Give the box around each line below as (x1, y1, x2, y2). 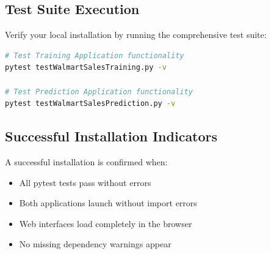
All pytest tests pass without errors (19, 176, 151, 189)
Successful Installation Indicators (5, 127, 218, 146)
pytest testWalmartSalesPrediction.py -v (5, 99, 176, 108)
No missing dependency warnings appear (19, 237, 172, 250)
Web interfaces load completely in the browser (19, 217, 192, 230)
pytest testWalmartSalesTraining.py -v (5, 63, 167, 72)
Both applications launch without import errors (19, 196, 197, 209)
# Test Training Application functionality (5, 51, 184, 60)
